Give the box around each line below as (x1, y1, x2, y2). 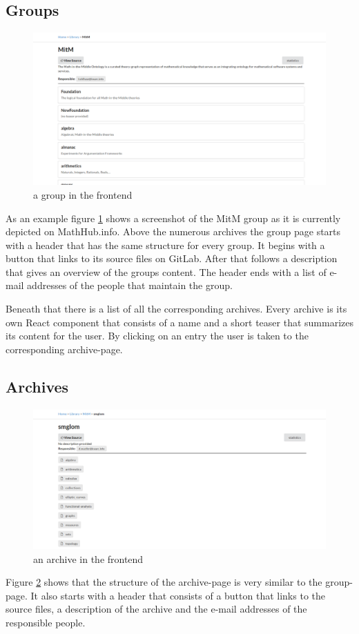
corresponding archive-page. (6, 341, 123, 356)
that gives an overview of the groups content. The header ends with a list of (6, 264, 327, 279)
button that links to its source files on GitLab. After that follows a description (6, 251, 338, 266)
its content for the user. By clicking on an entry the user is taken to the (6, 328, 309, 343)
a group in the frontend (33, 187, 133, 201)
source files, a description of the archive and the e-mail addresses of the (6, 602, 307, 616)
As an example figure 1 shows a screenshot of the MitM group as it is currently (6, 210, 341, 225)
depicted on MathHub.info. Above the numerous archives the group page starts (6, 224, 341, 239)
